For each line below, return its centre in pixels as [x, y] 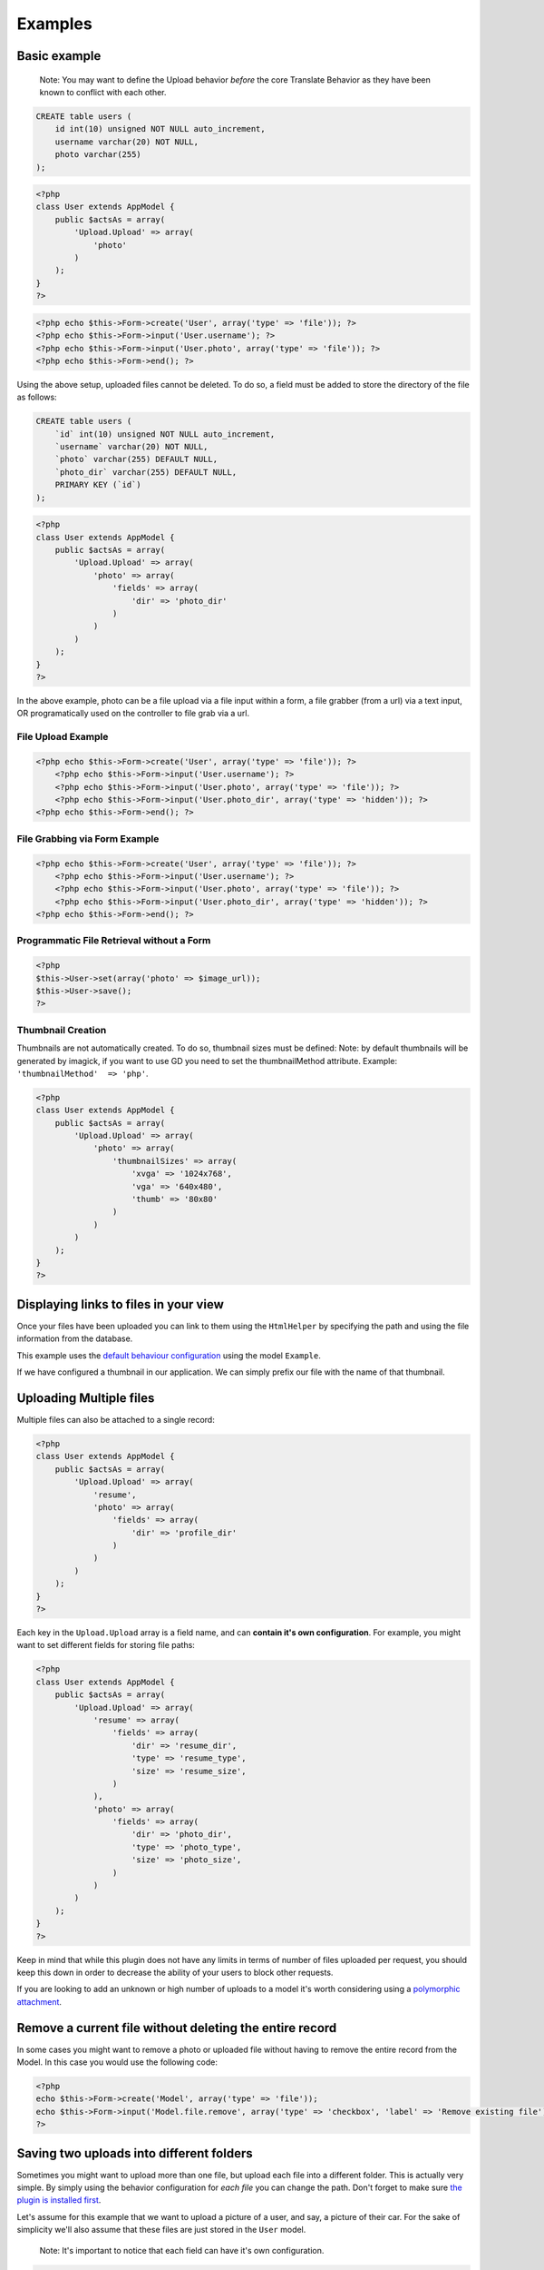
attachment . [39, 2001]
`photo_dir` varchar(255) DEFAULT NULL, [146, 472]
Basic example [59, 56]
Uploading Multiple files [86, 1398]
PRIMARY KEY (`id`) [98, 485]
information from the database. [75, 1338]
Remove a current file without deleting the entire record [177, 2028]
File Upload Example [63, 737]
